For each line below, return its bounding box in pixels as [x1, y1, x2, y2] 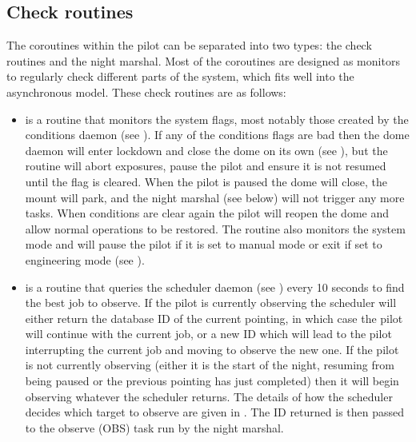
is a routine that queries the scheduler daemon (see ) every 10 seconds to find [25, 278, 405, 295]
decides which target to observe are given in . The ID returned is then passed [25, 404, 405, 420]
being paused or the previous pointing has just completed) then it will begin [25, 372, 399, 389]
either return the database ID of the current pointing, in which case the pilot [25, 309, 403, 326]
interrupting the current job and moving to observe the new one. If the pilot [25, 340, 399, 357]
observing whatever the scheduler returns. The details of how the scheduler [25, 388, 393, 404]
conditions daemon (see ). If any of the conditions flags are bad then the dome [25, 126, 410, 143]
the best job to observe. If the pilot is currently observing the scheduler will [25, 294, 397, 311]
